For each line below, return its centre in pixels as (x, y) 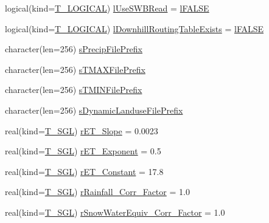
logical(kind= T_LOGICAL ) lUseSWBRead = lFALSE (107, 8)
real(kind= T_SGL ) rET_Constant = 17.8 (84, 171)
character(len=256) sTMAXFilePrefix (75, 69)
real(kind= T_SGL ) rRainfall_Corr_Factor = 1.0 (97, 192)
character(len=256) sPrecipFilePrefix (74, 49)
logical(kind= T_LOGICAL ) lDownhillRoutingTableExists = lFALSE (134, 28)
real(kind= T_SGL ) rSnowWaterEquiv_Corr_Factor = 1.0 (115, 212)
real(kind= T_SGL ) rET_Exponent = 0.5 (83, 151)
